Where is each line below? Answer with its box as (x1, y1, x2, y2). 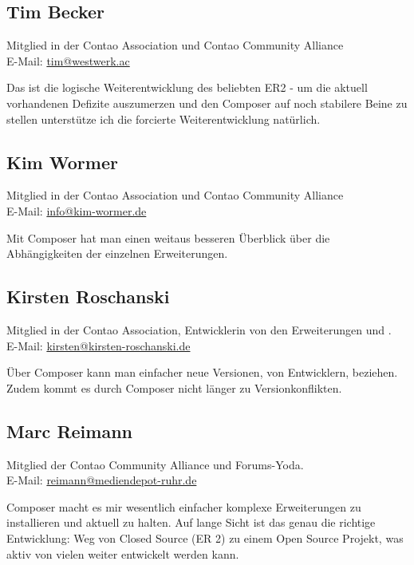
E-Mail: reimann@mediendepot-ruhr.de (6, 472, 197, 488)
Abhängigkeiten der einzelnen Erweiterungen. (6, 245, 228, 262)
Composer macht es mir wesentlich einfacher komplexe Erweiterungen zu (6, 498, 361, 515)
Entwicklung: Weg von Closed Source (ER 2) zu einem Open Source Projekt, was (6, 529, 404, 546)
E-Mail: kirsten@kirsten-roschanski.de (6, 337, 191, 354)
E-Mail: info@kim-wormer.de (6, 202, 147, 219)
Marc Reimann (6, 418, 132, 443)
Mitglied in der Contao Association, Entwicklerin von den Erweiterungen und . (6, 321, 392, 338)
